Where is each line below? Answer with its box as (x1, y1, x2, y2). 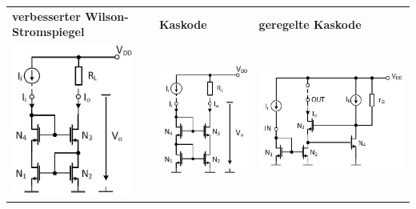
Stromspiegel (12, 23, 85, 40)
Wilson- (85, 7, 129, 24)
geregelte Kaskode (258, 15, 362, 32)
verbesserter (12, 7, 81, 24)
